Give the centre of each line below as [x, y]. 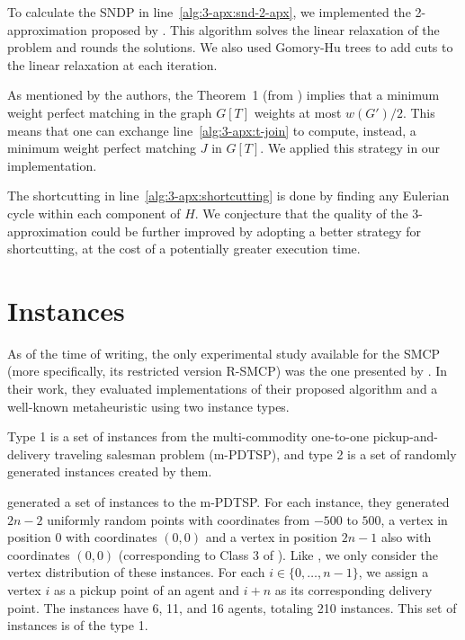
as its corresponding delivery [353, 589]
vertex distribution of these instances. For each [136, 572]
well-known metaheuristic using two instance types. [148, 406]
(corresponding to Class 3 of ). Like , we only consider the [278, 554]
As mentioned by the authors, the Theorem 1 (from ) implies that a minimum [224, 95]
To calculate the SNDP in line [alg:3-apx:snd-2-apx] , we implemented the [209, 12]
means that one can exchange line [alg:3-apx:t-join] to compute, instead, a [212, 130]
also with [406, 537]
